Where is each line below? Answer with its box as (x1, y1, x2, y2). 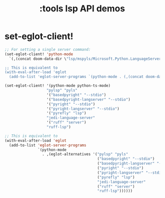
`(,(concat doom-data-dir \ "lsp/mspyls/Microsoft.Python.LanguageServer (9, 56, 162, 61)
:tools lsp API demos (39, 3, 125, 14)
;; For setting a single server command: (4, 47, 91, 52)
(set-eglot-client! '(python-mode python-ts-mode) (4, 83, 111, 88)
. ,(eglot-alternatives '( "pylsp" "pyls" (42, 152, 129, 157)
